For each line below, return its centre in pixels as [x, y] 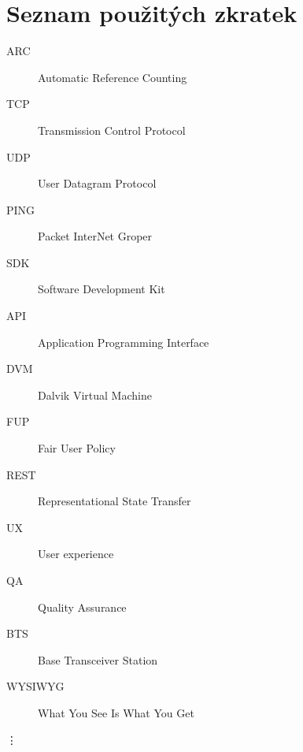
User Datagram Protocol [97, 183]
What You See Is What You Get [116, 712]
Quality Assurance [82, 607]
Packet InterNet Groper [95, 236]
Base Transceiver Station [98, 659]
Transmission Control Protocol [112, 130]
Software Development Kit [102, 289]
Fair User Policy [77, 448]
